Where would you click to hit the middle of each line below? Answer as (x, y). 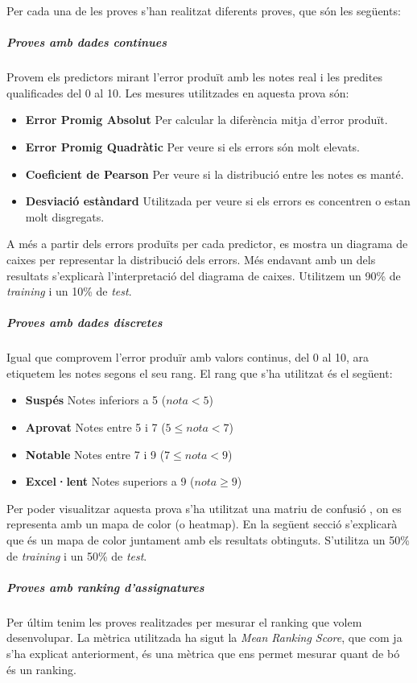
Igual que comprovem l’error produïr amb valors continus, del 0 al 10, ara (188, 357)
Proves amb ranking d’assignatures (105, 587)
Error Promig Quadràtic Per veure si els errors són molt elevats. (193, 146)
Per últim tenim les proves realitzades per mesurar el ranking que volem (184, 621)
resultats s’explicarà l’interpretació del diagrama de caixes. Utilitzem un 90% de (204, 275)
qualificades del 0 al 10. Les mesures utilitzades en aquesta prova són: (178, 92)
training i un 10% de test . (69, 291)
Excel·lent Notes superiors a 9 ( (110, 481)
